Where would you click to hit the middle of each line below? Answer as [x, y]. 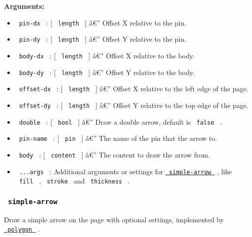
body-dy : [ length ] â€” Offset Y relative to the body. [107, 72]
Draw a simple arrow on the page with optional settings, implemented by [114, 219]
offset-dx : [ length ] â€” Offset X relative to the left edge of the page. [134, 89]
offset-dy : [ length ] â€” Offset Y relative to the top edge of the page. [134, 105]
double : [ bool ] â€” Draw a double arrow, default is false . [120, 121]
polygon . [24, 229]
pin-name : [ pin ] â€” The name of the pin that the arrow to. [118, 138]
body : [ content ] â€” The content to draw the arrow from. [114, 154]
